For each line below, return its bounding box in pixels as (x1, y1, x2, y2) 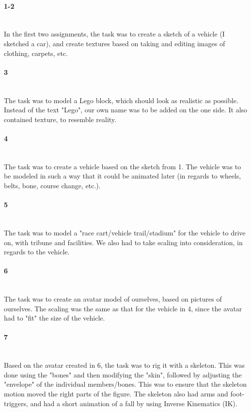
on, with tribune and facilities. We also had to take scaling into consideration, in (4, 237, 243, 247)
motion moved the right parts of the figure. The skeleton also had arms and (4, 389, 228, 399)
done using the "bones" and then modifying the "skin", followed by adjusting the (4, 369, 242, 379)
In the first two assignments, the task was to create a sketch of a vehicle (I (4, 29, 225, 39)
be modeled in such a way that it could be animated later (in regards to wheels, (4, 171, 241, 181)
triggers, (4, 398, 28, 408)
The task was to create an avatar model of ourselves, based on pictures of (4, 294, 222, 304)
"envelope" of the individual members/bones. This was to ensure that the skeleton (4, 379, 247, 389)
